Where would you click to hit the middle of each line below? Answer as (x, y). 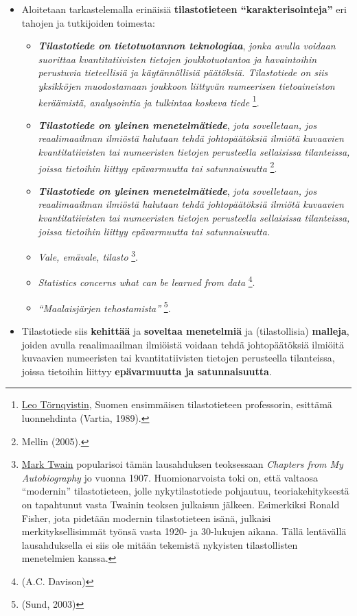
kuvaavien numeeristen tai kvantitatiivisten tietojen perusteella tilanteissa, (178, 358)
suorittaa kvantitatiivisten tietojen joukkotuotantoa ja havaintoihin (177, 59)
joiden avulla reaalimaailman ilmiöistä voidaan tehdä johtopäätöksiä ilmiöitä (183, 344)
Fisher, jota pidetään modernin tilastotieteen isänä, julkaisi (146, 518)
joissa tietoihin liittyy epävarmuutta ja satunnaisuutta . (147, 371)
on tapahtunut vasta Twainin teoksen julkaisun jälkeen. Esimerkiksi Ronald (181, 504)
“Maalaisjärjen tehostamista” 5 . (104, 307)
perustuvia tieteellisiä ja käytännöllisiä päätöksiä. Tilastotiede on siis (183, 72)
